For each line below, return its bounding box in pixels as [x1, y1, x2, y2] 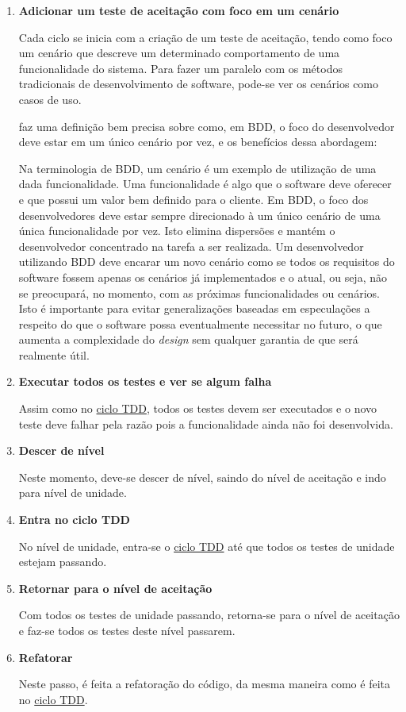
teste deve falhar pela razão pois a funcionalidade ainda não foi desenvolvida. [18, 415, 393, 432]
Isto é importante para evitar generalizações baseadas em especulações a [18, 300, 370, 317]
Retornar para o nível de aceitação [18, 579, 213, 596]
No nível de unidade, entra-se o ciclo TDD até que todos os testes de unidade [18, 537, 395, 554]
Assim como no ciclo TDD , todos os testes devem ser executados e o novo [18, 400, 377, 417]
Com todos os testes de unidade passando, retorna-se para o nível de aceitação [18, 606, 400, 623]
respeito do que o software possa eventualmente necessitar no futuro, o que [18, 315, 382, 332]
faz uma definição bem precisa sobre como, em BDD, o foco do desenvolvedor [18, 117, 395, 134]
